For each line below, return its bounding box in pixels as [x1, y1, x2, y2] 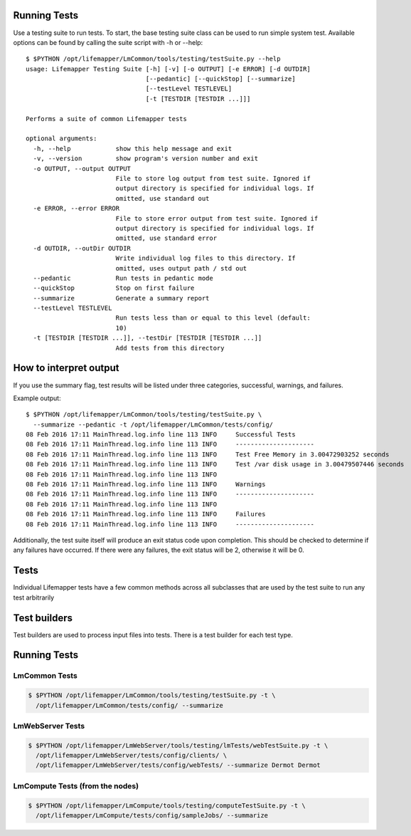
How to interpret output [13, 362, 120, 374]
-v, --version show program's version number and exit [33, 155, 259, 163]
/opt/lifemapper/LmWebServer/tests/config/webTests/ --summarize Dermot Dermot [36, 761, 321, 769]
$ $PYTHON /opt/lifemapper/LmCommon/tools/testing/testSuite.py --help [26, 55, 281, 63]
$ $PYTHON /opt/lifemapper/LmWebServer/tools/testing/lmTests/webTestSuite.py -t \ [28, 741, 329, 749]
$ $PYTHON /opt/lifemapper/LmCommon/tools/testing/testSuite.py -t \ [28, 691, 276, 699]
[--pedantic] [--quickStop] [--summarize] [145, 75, 296, 83]
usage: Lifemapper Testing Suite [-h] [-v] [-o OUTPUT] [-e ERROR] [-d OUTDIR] [26, 65, 311, 73]
